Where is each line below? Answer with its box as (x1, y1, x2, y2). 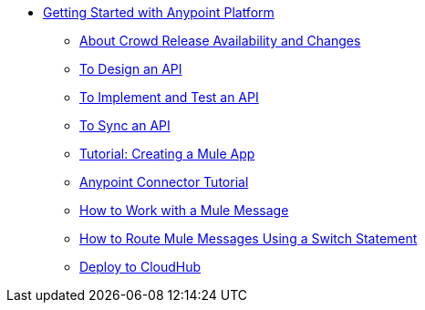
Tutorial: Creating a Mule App (79, 146, 255, 161)
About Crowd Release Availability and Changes (79, 33, 361, 48)
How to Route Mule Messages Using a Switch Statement (79, 231, 418, 246)
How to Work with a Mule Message (79, 202, 289, 218)
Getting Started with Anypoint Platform (43, 5, 275, 20)
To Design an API (79, 61, 182, 77)
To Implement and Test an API (79, 89, 259, 105)
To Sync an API (79, 118, 171, 133)
